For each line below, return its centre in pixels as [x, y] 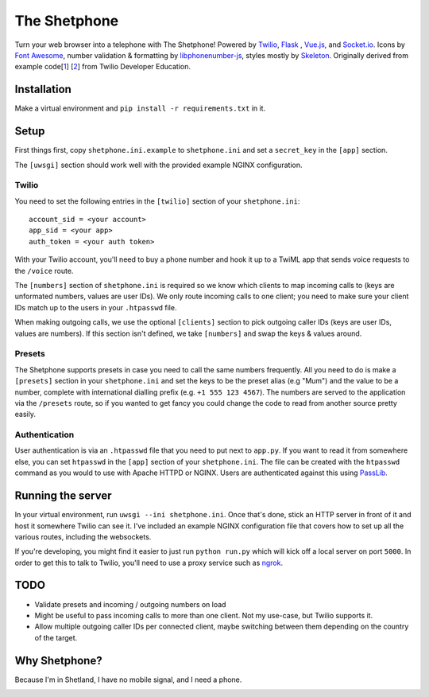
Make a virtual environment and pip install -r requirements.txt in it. [140, 108]
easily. [25, 415]
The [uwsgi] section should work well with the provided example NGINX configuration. [158, 165]
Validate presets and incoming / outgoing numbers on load [130, 604]
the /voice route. [44, 271]
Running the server [63, 496]
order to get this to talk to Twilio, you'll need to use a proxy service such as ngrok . [149, 563]
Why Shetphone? [58, 660]
